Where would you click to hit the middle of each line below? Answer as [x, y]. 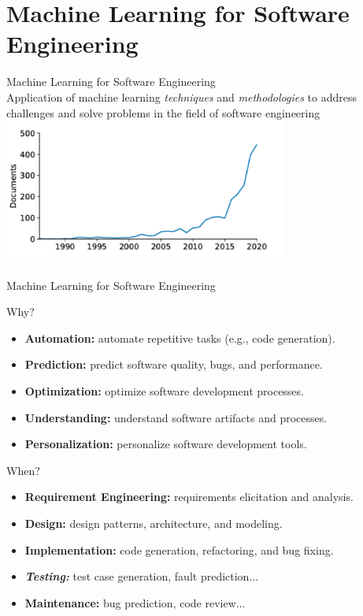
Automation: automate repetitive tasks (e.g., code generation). [180, 338]
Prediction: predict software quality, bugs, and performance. [174, 364]
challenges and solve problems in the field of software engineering [163, 112]
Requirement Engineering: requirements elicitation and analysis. [189, 497]
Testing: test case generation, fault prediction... [142, 576]
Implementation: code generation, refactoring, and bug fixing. [179, 549]
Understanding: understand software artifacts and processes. [176, 417]
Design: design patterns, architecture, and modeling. [154, 523]
